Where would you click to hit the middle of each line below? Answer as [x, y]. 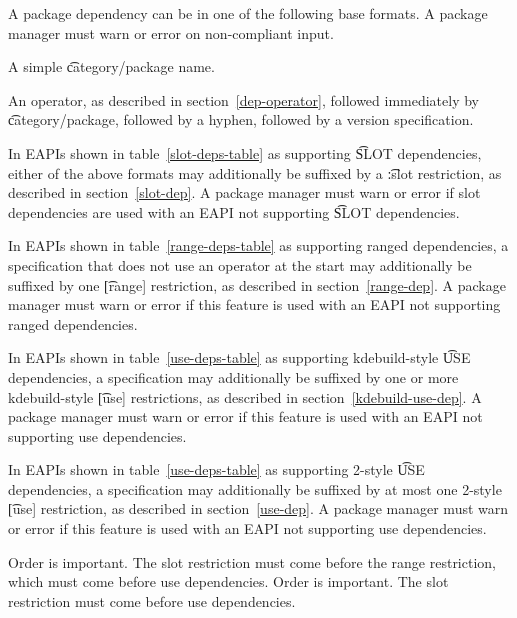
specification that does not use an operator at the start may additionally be [240, 264]
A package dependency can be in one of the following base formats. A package [248, 13]
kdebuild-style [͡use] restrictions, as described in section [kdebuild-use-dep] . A [245, 396]
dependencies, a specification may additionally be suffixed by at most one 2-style [255, 488]
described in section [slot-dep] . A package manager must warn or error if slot [244, 192]
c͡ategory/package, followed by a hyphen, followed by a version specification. [241, 119]
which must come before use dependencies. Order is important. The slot [228, 581]
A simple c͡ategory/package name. [111, 66]
